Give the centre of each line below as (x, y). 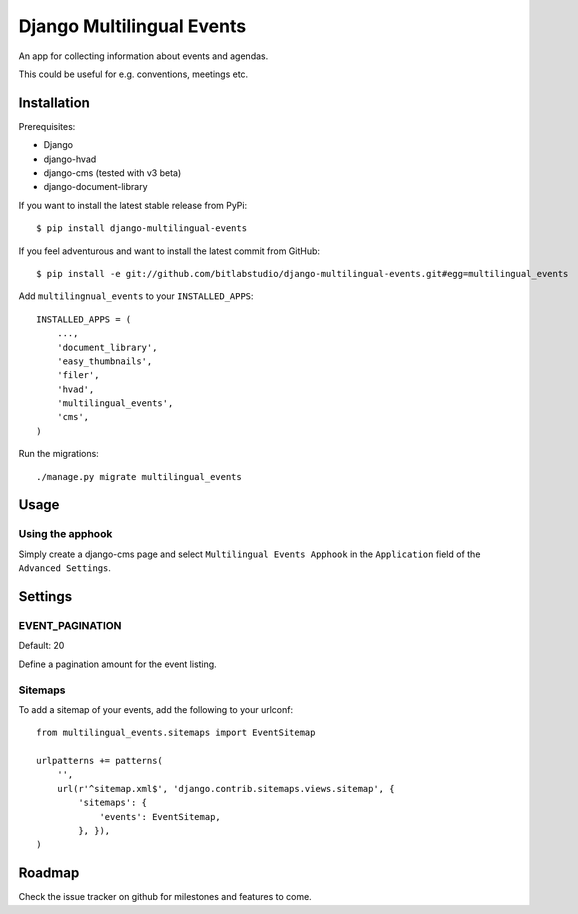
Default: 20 (41, 646)
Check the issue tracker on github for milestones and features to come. (165, 897)
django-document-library (96, 187)
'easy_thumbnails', (104, 361)
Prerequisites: (47, 126)
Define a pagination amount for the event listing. (117, 664)
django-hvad (70, 159)
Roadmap (49, 873)
